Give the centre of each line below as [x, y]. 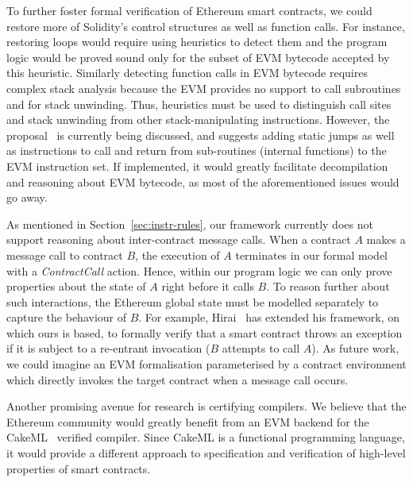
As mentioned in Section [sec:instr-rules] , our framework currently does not [190, 224]
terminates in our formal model [311, 254]
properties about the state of [76, 286]
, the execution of [178, 254]
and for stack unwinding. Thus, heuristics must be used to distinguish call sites [199, 104]
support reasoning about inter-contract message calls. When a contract [179, 239]
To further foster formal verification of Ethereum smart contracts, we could [189, 10]
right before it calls [208, 286]
